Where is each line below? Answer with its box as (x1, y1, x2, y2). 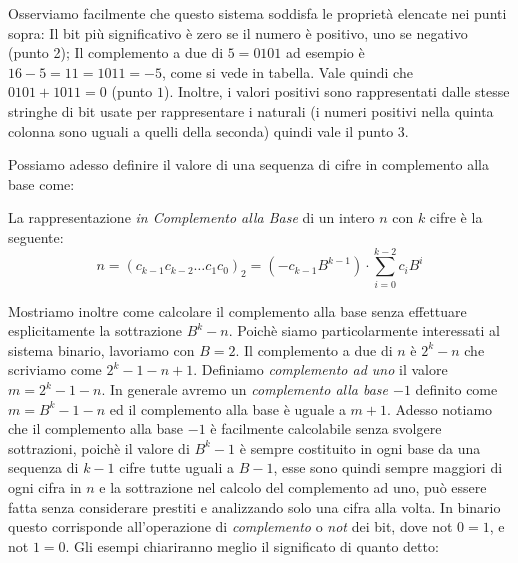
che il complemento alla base (8, 418, 184, 439)
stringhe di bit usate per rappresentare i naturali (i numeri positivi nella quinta (8, 100, 494, 121)
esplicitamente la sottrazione (8, 320, 183, 341)
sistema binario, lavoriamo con (8, 339, 195, 360)
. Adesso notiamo (386, 398, 493, 419)
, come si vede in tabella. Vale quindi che (162, 61, 413, 82)
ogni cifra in (8, 477, 82, 497)
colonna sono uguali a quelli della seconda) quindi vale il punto (8, 120, 394, 141)
